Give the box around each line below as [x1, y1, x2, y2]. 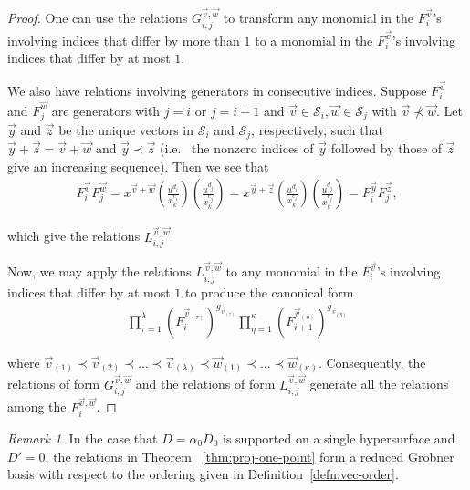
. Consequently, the [318, 352, 426, 371]
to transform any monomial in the [223, 8, 414, 27]
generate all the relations [309, 374, 449, 393]
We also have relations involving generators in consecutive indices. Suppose [7, 81, 427, 100]
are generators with [51, 100, 161, 120]
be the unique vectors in [58, 120, 194, 139]
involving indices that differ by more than [7, 30, 240, 49]
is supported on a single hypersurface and [223, 429, 455, 447]
